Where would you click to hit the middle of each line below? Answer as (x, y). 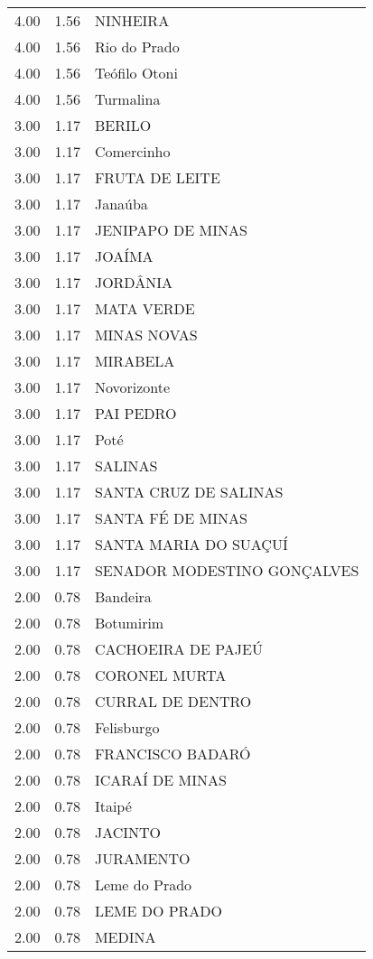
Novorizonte (132, 387)
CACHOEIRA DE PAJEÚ (178, 649)
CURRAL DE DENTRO (173, 701)
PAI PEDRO (135, 413)
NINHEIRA (132, 20)
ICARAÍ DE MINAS (160, 780)
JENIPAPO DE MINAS (171, 230)
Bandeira (123, 596)
